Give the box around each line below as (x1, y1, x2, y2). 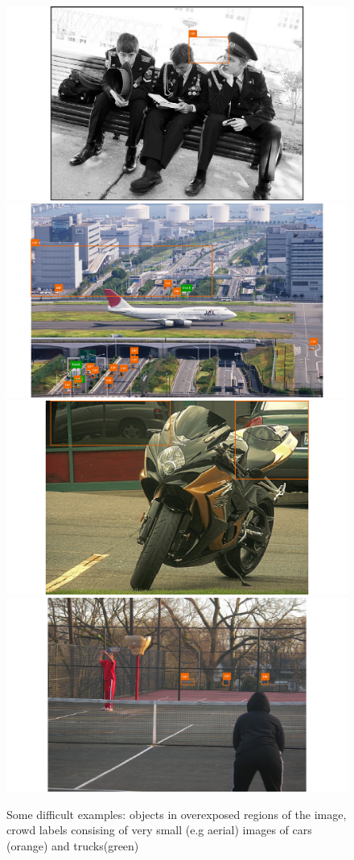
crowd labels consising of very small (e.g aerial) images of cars (6, 821, 312, 838)
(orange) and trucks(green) (6, 837, 139, 854)
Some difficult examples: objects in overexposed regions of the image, (6, 805, 347, 822)
